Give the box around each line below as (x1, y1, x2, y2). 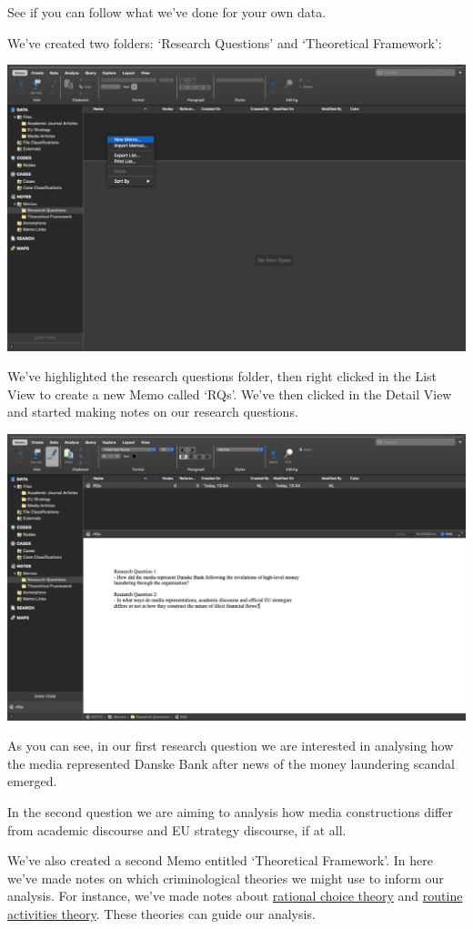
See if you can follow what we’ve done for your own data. (7, 3, 327, 21)
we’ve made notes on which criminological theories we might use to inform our (7, 868, 444, 887)
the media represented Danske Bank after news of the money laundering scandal (7, 753, 455, 772)
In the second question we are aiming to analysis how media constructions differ (7, 802, 453, 821)
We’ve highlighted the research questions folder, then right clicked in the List (7, 367, 437, 386)
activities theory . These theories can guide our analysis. (7, 904, 316, 923)
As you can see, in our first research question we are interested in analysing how (7, 736, 454, 755)
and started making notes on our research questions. (7, 402, 298, 421)
